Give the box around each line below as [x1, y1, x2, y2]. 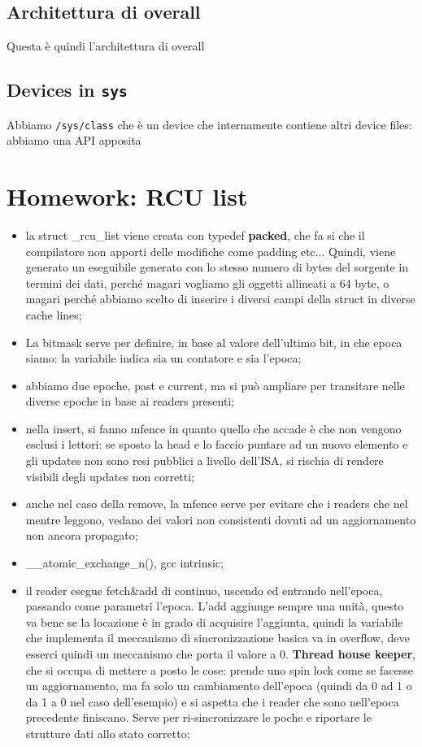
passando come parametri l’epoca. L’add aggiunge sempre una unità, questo [25, 597, 404, 615]
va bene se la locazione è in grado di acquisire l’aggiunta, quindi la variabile [25, 613, 403, 630]
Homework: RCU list [7, 180, 248, 213]
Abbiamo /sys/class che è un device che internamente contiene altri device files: [7, 115, 412, 132]
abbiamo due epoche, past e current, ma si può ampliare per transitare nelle [25, 376, 405, 393]
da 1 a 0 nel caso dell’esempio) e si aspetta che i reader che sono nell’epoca [25, 693, 399, 710]
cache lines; [25, 306, 82, 323]
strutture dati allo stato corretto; [25, 724, 190, 741]
